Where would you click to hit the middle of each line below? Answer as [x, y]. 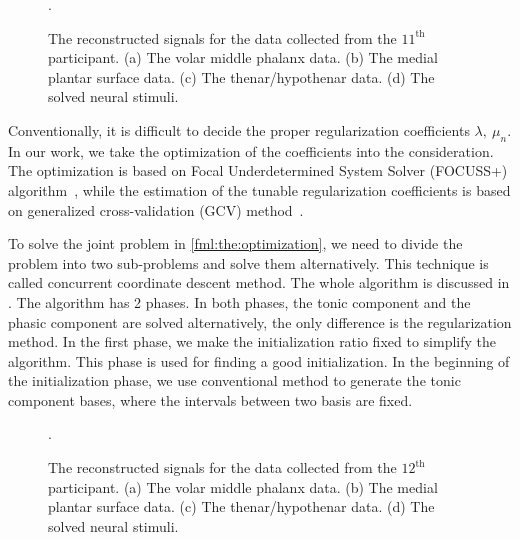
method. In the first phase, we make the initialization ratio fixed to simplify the [252, 341]
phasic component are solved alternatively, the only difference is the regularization [260, 321]
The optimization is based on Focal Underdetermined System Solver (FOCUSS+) [258, 170]
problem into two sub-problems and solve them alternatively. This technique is [248, 262]
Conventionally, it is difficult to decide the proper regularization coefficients [239, 129]
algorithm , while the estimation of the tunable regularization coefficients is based [259, 189]
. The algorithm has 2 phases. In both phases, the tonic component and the [239, 301]
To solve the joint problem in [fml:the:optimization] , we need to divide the [235, 243]
